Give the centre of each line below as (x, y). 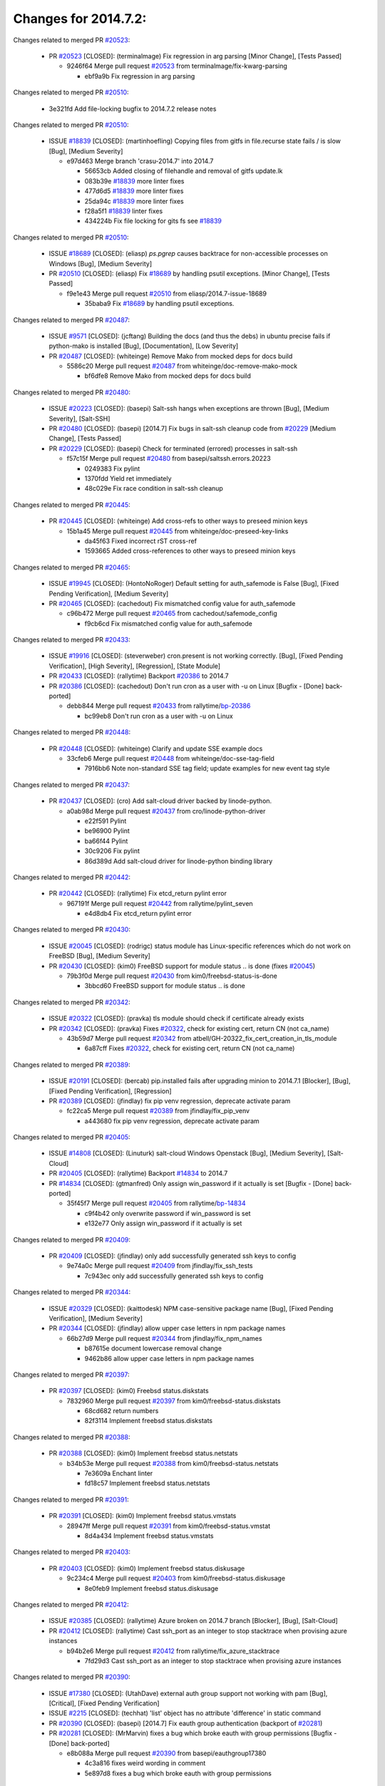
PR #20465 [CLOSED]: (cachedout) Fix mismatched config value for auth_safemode (172, 603)
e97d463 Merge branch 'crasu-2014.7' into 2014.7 (140, 161)
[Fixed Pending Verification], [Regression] (110, 1091)
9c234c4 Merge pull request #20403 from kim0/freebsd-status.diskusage (176, 1578)
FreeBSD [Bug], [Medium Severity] (100, 956)
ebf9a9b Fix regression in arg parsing (140, 76)
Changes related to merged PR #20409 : (72, 1239)
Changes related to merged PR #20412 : (71, 1605)
